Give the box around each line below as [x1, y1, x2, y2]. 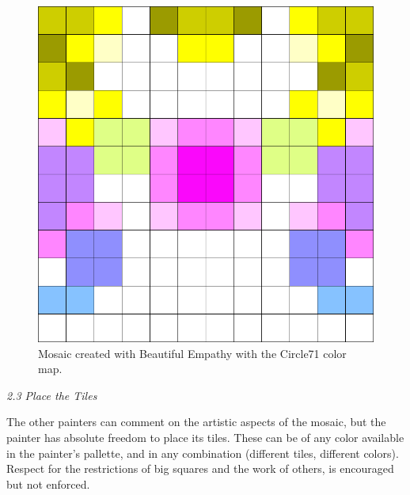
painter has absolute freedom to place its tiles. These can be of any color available [6, 428, 404, 445]
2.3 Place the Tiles [6, 386, 97, 403]
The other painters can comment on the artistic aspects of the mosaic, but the [6, 413, 386, 430]
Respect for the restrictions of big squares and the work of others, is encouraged [6, 460, 394, 477]
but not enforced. [6, 475, 90, 492]
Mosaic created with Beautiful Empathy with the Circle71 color [38, 345, 347, 361]
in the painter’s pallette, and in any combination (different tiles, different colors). [6, 444, 399, 461]
